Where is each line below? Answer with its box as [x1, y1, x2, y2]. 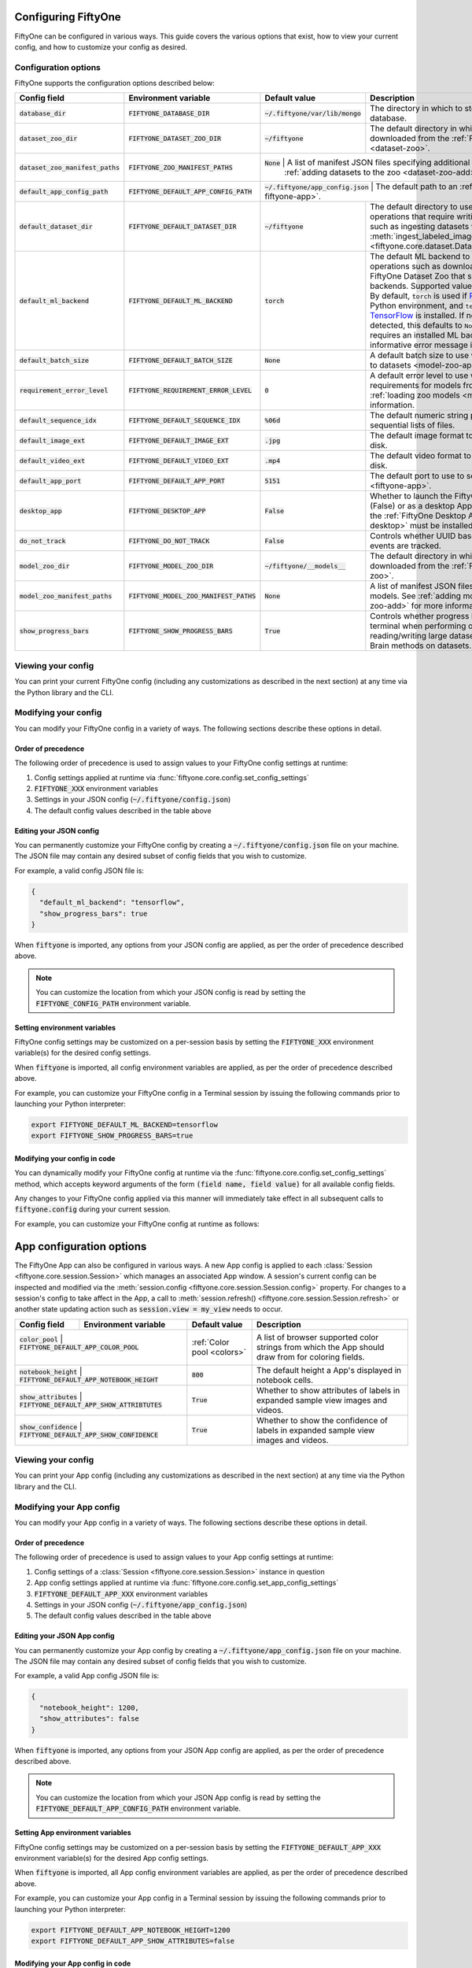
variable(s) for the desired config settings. [14, 1048, 151, 1058]
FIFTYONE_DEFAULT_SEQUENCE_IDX [128, 416, 241, 424]
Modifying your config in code [14, 1153, 116, 1163]
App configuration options [14, 1240, 147, 1253]
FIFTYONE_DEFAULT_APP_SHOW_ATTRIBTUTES [19, 1401, 163, 1409]
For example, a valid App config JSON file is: [14, 1671, 160, 1681]
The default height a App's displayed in [256, 1364, 401, 1375]
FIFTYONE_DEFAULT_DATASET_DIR [128, 222, 237, 231]
